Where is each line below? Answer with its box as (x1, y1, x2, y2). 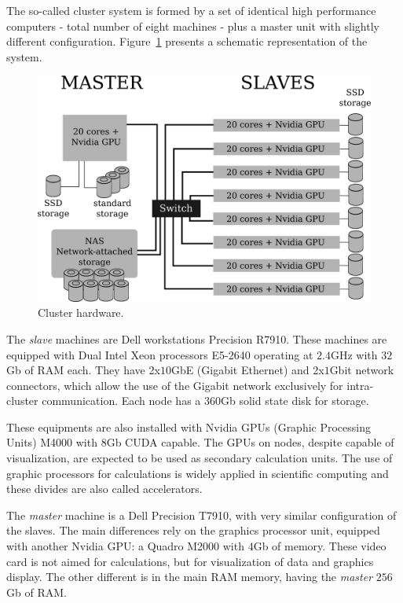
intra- (346, 377, 374, 393)
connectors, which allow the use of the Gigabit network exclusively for (6, 377, 343, 393)
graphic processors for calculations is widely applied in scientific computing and (6, 465, 389, 481)
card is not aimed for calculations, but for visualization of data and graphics (6, 553, 374, 569)
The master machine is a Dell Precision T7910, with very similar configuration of (6, 506, 397, 523)
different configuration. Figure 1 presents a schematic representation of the (6, 33, 368, 50)
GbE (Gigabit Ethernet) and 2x (170, 362, 324, 378)
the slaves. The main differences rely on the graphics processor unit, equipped (6, 522, 380, 539)
